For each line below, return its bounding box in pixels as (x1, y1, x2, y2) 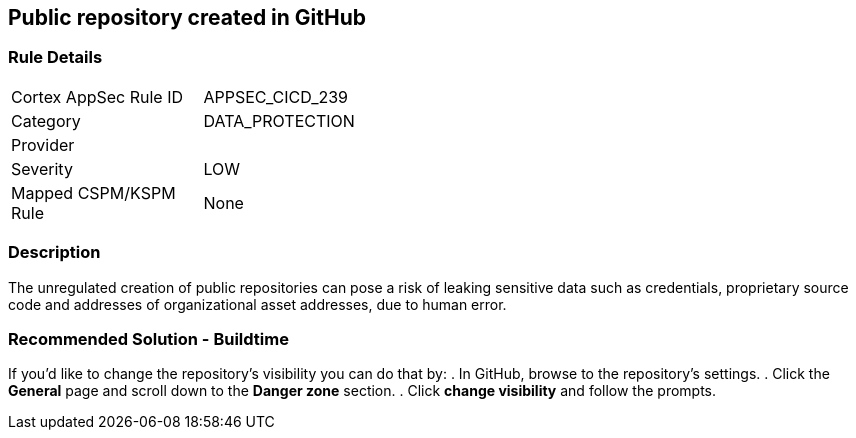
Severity (11, 158, 73, 179)
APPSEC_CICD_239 (203, 86, 349, 107)
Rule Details (8, 47, 103, 68)
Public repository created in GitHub (8, 5, 367, 30)
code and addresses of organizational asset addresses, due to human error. (8, 295, 507, 313)
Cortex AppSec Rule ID (11, 86, 184, 107)
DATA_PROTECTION (203, 110, 355, 131)
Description (8, 242, 101, 263)
